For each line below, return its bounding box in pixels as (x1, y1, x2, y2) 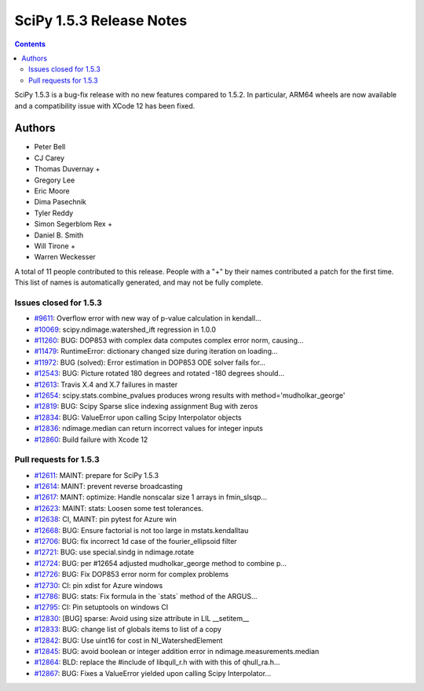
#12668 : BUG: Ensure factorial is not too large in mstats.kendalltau (34, 525, 249, 535)
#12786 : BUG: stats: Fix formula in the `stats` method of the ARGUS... (34, 591, 258, 601)
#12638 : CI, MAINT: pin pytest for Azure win (34, 515, 177, 524)
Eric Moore (34, 186, 70, 196)
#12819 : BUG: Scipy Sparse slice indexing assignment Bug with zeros (34, 402, 258, 411)
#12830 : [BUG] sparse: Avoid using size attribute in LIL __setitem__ (34, 613, 250, 623)
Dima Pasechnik (34, 197, 86, 207)
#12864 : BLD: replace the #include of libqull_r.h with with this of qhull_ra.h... (34, 657, 280, 667)
